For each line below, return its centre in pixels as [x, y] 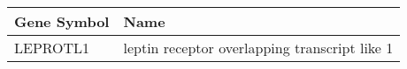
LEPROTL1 [52, 48]
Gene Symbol [62, 21]
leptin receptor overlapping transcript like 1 [258, 48]
